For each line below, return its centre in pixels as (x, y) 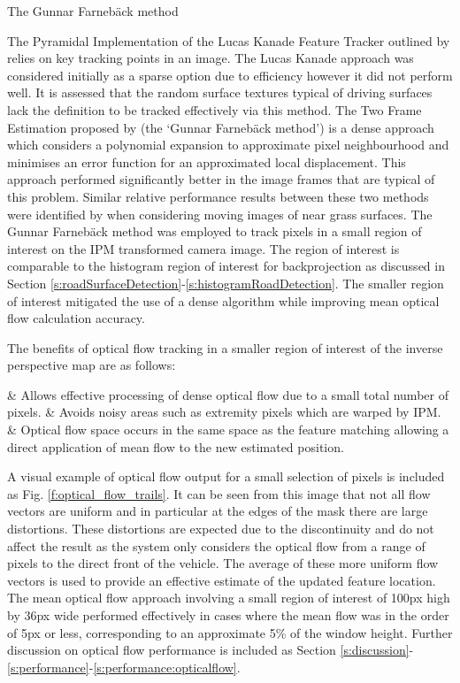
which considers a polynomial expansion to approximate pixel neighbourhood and (228, 145)
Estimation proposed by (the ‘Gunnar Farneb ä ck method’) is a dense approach (221, 127)
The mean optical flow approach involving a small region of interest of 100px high (229, 598)
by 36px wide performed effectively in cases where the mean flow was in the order (228, 615)
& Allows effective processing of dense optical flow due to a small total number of (228, 394)
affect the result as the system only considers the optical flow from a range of (216, 545)
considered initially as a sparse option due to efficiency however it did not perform (230, 75)
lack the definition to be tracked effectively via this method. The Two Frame (215, 109)
